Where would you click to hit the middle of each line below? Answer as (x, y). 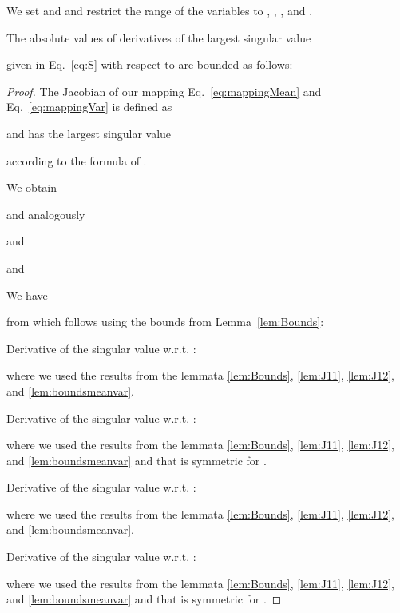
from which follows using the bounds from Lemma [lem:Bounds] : (165, 322)
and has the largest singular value (89, 133)
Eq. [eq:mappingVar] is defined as (89, 107)
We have (27, 295)
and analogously (46, 214)
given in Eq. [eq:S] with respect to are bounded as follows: (150, 64)
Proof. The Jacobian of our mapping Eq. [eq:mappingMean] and (164, 91)
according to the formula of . (77, 160)
